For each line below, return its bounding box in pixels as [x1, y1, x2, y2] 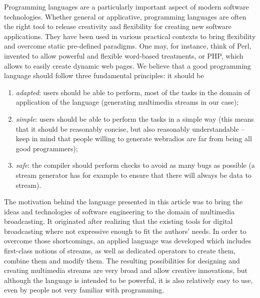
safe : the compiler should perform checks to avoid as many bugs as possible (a [15, 160, 255, 170]
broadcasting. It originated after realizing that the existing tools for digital [4, 216, 233, 226]
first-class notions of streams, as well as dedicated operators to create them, [4, 245, 236, 256]
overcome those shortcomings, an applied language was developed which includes [4, 235, 251, 246]
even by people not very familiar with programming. [4, 284, 164, 295]
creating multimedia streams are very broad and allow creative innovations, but [4, 265, 247, 275]
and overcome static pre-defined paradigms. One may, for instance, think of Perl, [4, 41, 251, 51]
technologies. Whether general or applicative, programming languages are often [4, 11, 246, 22]
